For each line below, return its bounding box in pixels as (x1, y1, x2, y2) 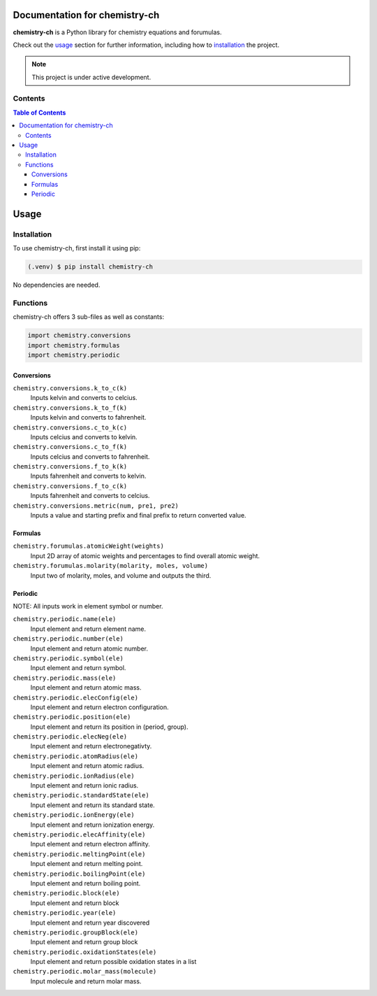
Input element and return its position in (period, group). (30, 723, 188, 731)
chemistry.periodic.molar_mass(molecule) (13, 967, 157, 976)
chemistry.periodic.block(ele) (13, 889, 120, 897)
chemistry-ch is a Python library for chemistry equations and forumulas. (13, 28, 222, 36)
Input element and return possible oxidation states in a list (30, 958, 197, 966)
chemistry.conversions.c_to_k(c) (13, 423, 128, 432)
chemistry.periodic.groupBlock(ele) (13, 928, 139, 937)
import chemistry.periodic (27, 350, 120, 359)
